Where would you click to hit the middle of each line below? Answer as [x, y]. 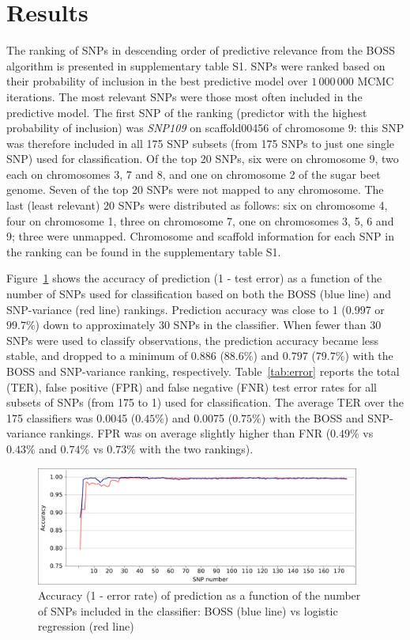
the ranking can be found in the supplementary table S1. [144, 251]
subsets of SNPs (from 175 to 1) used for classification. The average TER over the [205, 402]
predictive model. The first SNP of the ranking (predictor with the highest [187, 112]
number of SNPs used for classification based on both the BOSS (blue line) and [199, 294]
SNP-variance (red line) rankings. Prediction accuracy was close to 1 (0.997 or [196, 309]
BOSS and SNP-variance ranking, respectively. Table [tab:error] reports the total [203, 371]
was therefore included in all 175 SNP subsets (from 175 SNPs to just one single [201, 143]
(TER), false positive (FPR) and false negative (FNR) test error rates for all [192, 386]
